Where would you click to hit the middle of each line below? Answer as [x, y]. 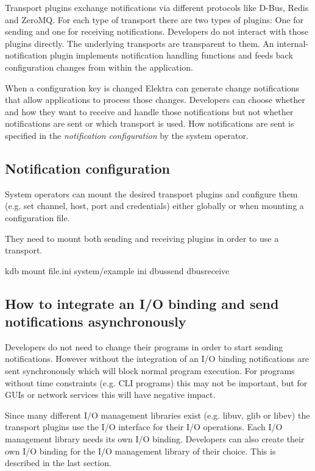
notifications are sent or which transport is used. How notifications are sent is [150, 123]
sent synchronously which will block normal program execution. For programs [150, 371]
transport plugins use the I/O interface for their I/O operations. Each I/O [144, 427]
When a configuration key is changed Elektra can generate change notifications [152, 87]
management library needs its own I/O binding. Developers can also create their [155, 439]
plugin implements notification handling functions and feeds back [171, 55]
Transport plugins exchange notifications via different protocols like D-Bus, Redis [157, 7]
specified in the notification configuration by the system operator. [127, 135]
